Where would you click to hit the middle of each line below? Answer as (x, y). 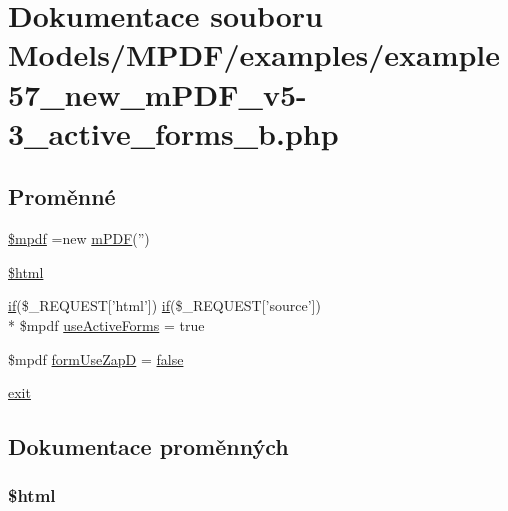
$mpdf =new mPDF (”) (79, 238)
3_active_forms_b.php (173, 132)
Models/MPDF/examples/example (254, 54)
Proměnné (62, 196)
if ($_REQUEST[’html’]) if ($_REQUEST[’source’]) (164, 305)
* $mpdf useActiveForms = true (106, 324)
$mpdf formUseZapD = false (96, 358)
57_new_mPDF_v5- (157, 93)
